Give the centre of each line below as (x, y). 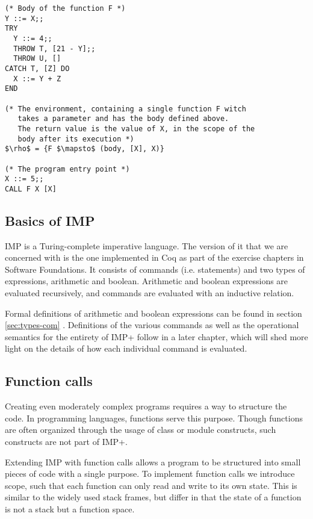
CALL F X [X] (31, 189)
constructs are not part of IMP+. (66, 441)
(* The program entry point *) (67, 169)
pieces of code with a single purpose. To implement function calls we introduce (150, 474)
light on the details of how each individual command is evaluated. (126, 348)
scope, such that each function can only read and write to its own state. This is (151, 485)
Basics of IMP (50, 220)
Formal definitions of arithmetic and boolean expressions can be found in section (153, 313)
